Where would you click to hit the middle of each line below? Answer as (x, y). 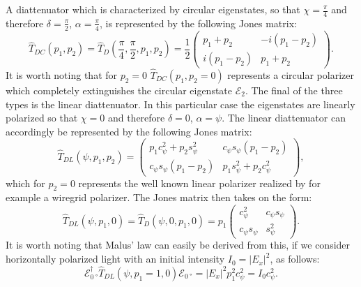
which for (25, 183)
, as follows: (295, 259)
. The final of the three (294, 90)
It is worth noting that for (62, 75)
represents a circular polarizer (291, 75)
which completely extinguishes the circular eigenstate (119, 90)
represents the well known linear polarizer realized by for (199, 183)
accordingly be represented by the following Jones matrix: (129, 131)
